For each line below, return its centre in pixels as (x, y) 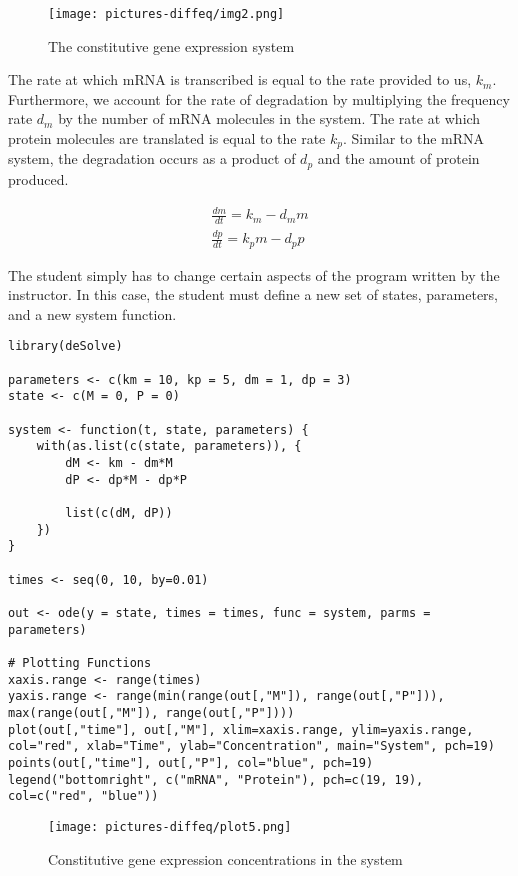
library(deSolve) (65, 346)
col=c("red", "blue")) (83, 796)
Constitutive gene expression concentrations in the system (225, 858)
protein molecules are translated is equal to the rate (167, 138)
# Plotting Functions (80, 662)
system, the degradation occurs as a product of (152, 158)
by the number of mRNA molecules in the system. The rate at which (269, 118)
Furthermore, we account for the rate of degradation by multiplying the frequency (259, 98)
